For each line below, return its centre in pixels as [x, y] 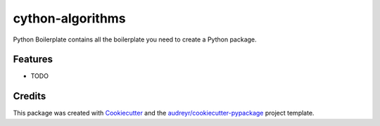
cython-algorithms [69, 18]
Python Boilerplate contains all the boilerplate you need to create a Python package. [135, 39]
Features [33, 59]
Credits [30, 96]
